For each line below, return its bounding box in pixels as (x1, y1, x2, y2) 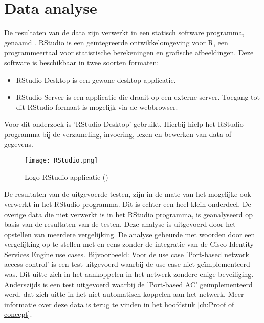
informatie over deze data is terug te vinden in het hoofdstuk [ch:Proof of (4, 298, 234, 309)
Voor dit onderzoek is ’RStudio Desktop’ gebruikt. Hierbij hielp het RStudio (4, 119, 244, 129)
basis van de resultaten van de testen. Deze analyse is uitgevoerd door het (4, 219, 236, 229)
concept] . (4, 309, 32, 319)
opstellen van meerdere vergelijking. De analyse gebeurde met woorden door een (4, 228, 255, 239)
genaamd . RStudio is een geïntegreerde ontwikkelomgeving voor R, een (4, 37, 228, 48)
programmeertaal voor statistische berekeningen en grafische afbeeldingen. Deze (4, 47, 254, 58)
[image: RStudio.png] (25, 157, 98, 165)
